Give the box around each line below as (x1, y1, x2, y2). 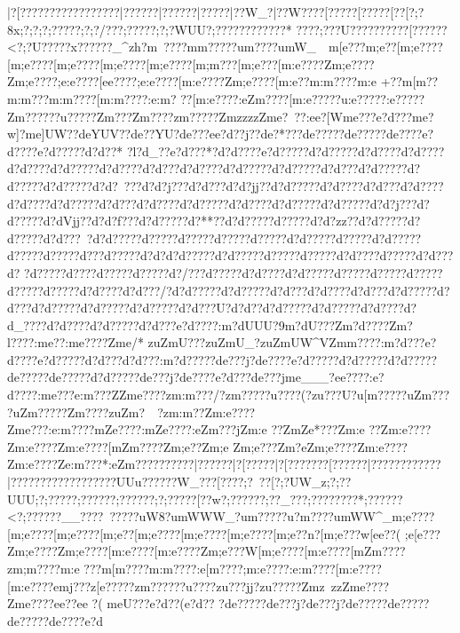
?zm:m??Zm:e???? (157, 402, 256, 421)
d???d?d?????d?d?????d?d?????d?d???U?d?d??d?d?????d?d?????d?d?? (7, 298, 393, 317)
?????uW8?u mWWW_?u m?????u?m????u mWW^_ (109, 507, 393, 526)
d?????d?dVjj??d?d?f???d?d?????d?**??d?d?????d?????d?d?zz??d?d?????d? (7, 211, 421, 230)
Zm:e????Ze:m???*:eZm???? (7, 455, 159, 473)
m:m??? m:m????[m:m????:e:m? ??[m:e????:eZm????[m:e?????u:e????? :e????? (7, 89, 425, 107)
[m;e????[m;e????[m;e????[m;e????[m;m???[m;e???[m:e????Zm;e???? (7, 54, 375, 73)
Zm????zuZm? (67, 402, 146, 421)
